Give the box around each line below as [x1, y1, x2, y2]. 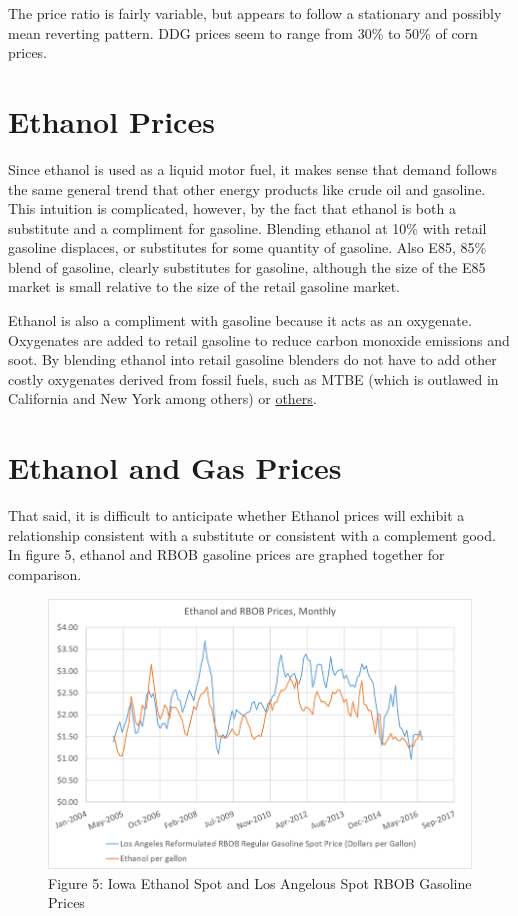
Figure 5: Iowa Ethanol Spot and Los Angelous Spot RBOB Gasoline [48, 872, 472, 893]
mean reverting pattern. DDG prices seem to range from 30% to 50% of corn [8, 22, 478, 43]
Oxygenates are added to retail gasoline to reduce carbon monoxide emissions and [8, 329, 510, 350]
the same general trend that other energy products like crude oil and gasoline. [8, 178, 486, 199]
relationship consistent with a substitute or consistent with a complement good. [8, 524, 496, 545]
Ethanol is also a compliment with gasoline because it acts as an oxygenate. [8, 310, 472, 331]
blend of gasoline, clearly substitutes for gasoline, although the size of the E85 [8, 256, 486, 277]
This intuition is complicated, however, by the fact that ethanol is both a [8, 198, 456, 219]
